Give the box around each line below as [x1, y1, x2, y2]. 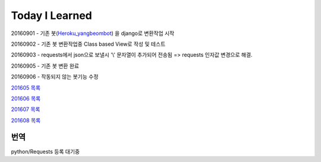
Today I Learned [11, 9, 92, 22]
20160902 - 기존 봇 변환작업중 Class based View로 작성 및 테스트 [11, 40, 166, 47]
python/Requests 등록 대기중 [11, 148, 80, 155]
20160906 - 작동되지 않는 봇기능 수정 [11, 73, 99, 80]
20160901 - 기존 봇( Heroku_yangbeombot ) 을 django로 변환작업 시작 [11, 30, 175, 37]
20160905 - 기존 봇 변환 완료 [11, 62, 80, 69]
